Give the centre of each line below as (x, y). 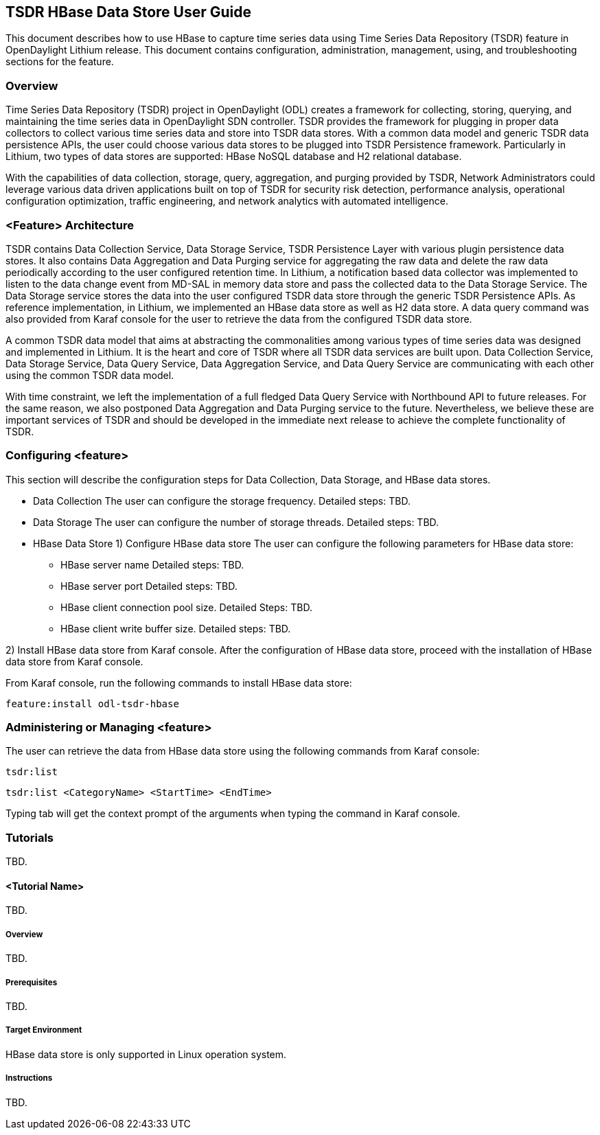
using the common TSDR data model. (90, 375)
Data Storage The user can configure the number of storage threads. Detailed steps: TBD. (236, 522)
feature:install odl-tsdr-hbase (92, 703)
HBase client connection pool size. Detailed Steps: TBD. (186, 607)
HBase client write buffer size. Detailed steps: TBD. (176, 628)
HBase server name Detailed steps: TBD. (152, 564)
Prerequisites (32, 982)
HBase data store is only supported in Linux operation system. (146, 1054)
